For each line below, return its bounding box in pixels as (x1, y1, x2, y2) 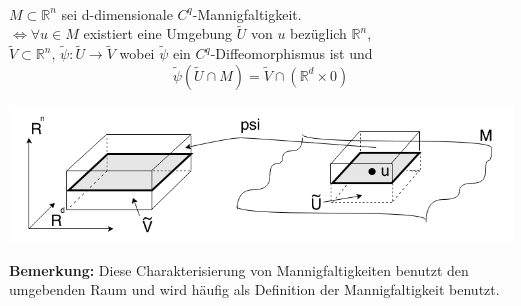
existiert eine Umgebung (83, 23, 233, 44)
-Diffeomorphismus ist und (210, 43, 373, 64)
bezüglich (290, 23, 347, 44)
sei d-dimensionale (61, 3, 173, 24)
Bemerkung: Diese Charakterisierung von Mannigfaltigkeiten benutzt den (9, 259, 469, 280)
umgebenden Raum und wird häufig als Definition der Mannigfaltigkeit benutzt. (9, 279, 500, 300)
